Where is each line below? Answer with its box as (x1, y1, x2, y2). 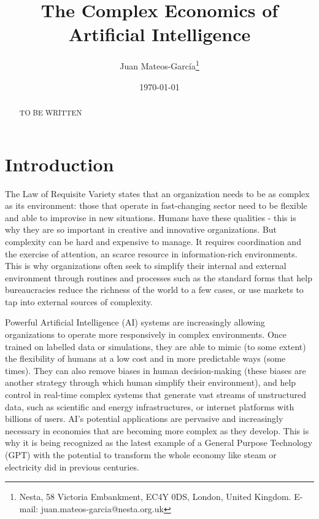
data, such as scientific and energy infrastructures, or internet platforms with (5, 400, 294, 413)
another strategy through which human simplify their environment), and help (5, 376, 296, 389)
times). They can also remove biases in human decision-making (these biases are (5, 364, 306, 377)
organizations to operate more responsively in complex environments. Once (5, 328, 286, 341)
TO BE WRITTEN (19, 107, 82, 117)
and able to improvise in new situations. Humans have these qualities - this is (5, 211, 296, 224)
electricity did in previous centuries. (5, 460, 139, 473)
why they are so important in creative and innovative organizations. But (5, 223, 277, 236)
